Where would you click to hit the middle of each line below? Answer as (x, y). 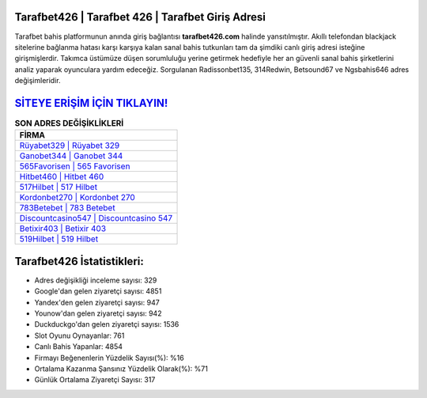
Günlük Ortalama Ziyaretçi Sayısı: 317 (95, 380)
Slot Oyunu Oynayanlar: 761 (79, 335)
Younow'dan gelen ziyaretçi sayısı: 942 (98, 313)
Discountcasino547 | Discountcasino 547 (96, 218)
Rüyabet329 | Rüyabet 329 (70, 146)
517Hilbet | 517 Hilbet (59, 188)
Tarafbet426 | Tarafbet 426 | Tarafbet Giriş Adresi (140, 17)
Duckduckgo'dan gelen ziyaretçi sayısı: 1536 (107, 324)
